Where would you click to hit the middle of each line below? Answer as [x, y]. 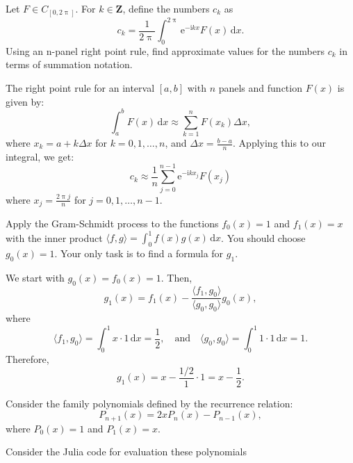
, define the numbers [166, 8]
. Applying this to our [279, 143]
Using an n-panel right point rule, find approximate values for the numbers [165, 50]
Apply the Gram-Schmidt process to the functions [112, 224]
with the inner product [54, 237]
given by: [25, 101]
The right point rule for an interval [80, 88]
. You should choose [263, 237]
